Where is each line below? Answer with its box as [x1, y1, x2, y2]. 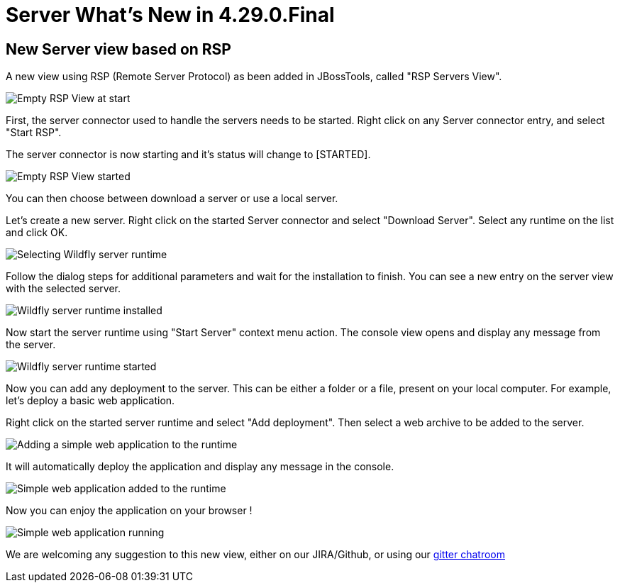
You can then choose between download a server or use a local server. [6, 192, 338, 205]
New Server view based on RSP [6, 40, 231, 58]
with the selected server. [6, 282, 121, 295]
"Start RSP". [6, 126, 62, 139]
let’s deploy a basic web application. [6, 394, 175, 407]
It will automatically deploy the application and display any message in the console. [6, 460, 394, 473]
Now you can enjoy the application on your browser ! [6, 504, 253, 517]
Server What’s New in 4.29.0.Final [6, 3, 335, 27]
